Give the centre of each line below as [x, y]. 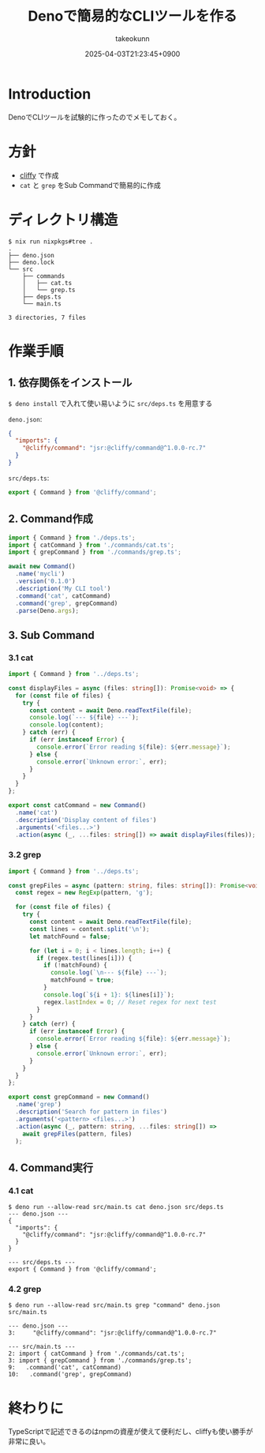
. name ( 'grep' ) [38, 1105]
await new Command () [42, 567]
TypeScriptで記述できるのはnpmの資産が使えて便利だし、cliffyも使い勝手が [131, 1432]
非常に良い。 [29, 1441]
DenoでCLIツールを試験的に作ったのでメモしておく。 [95, 117]
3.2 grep [25, 855]
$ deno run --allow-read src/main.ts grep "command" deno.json [114, 1305]
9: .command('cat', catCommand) [65, 1368]
